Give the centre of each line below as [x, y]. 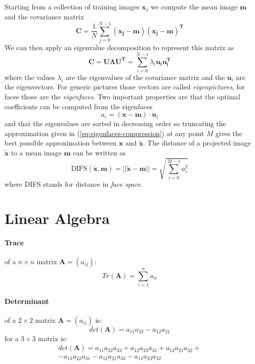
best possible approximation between [61, 143]
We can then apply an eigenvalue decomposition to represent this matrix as [119, 47]
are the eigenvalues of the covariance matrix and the [145, 77]
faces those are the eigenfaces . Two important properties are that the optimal [123, 97]
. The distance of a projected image [197, 143]
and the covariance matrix [44, 17]
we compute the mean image [194, 6]
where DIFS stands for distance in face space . [74, 184]
